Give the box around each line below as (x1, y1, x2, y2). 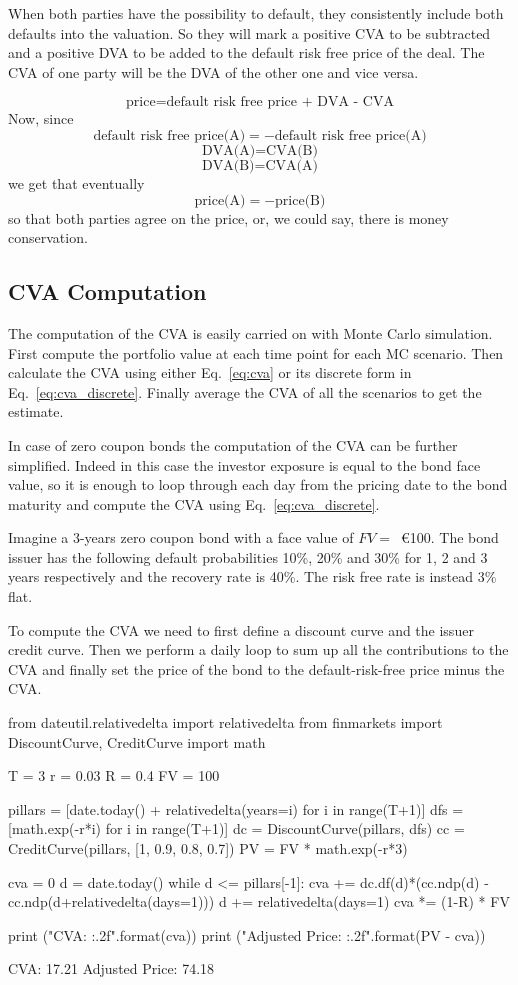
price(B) (275, 193, 326, 208)
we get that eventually (8, 172, 145, 193)
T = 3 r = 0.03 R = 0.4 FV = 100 (8, 765, 220, 786)
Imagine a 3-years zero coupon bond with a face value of (8, 527, 354, 548)
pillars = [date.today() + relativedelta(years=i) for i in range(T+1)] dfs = (8, 798, 464, 819)
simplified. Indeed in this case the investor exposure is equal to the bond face (8, 454, 481, 475)
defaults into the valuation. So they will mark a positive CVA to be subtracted (8, 22, 491, 43)
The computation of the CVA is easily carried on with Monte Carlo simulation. (8, 322, 493, 343)
